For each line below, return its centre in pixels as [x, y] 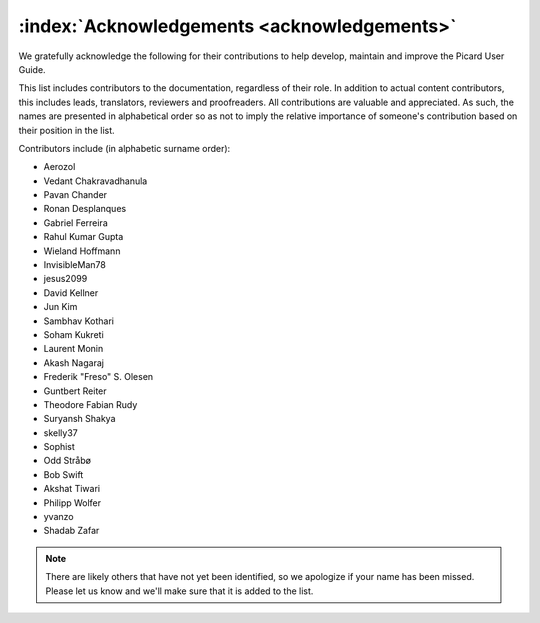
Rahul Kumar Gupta [83, 237]
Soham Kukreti [73, 334]
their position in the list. [66, 130]
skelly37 [61, 432]
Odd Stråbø [67, 461]
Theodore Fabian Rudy [90, 404]
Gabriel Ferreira [76, 222]
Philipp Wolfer [72, 502]
